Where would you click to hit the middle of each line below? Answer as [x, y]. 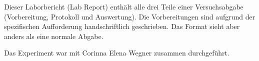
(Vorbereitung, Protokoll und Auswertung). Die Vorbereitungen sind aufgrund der [130, 16]
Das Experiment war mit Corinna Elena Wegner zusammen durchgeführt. [117, 53]
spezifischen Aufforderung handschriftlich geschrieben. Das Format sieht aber [122, 26]
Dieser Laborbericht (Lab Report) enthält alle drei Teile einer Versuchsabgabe [124, 6]
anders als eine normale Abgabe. [54, 36]
